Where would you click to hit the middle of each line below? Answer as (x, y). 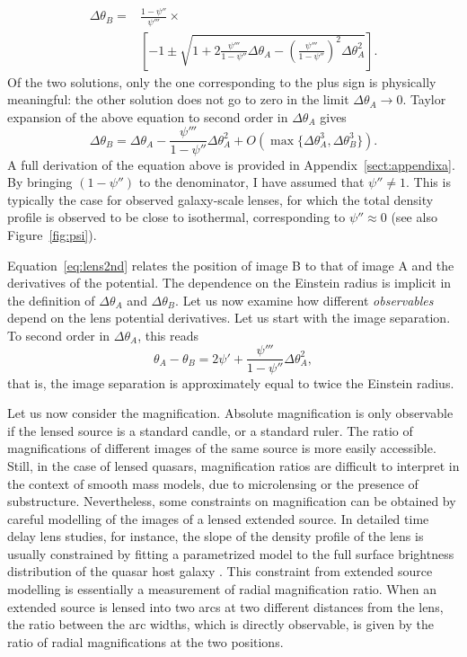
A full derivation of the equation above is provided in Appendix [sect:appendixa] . (231, 164)
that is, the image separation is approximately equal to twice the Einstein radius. (231, 382)
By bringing (40, 182)
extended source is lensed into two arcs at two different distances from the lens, (225, 606)
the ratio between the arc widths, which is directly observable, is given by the (220, 624)
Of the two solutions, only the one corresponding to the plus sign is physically (222, 81)
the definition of (51, 300)
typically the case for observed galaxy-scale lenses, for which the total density (220, 199)
